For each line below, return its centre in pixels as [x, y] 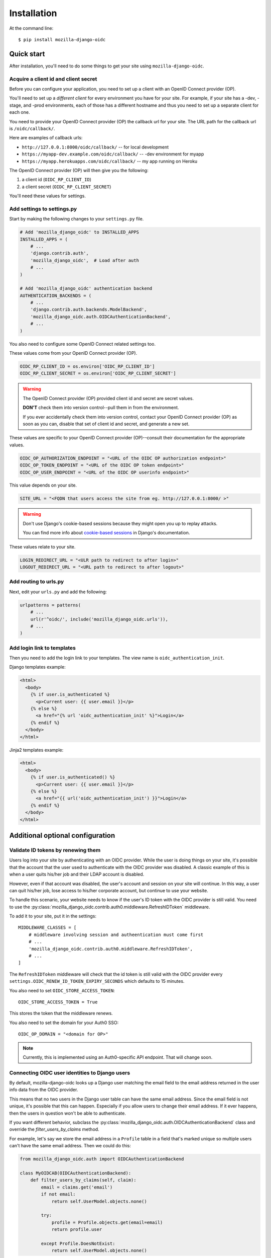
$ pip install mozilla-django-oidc [62, 40]
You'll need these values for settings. [48, 196]
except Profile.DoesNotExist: [78, 1243]
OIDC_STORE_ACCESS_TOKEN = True [58, 1002]
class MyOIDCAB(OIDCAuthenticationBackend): [76, 1173]
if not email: [58, 1194]
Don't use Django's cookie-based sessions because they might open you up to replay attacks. [120, 523]
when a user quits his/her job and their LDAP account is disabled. [77, 874]
